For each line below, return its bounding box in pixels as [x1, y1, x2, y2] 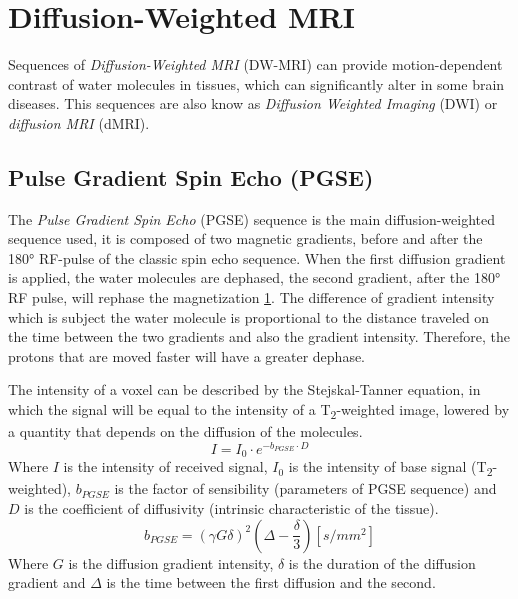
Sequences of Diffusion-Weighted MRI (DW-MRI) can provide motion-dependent [8, 54, 503, 75]
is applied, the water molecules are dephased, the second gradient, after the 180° [8, 267, 501, 288]
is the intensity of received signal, [63, 456, 268, 477]
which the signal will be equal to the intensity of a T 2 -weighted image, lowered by [8, 399, 510, 422]
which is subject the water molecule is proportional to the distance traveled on [8, 306, 490, 327]
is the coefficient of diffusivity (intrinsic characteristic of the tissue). [24, 498, 439, 519]
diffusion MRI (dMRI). [8, 112, 150, 133]
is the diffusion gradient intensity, [68, 552, 274, 573]
